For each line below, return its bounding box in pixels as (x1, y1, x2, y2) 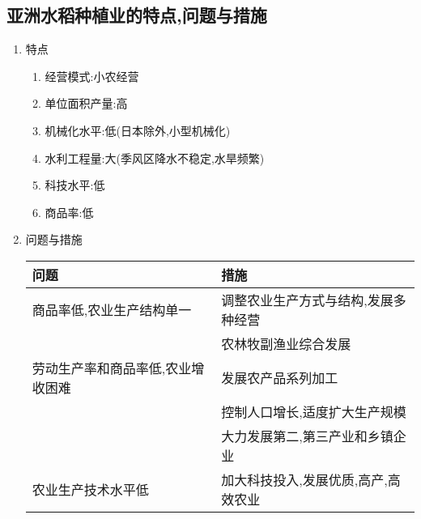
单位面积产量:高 (45, 95, 128, 112)
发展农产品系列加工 (221, 368, 338, 387)
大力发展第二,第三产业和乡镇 (221, 426, 393, 445)
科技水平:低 (45, 177, 105, 194)
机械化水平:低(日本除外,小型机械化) (45, 121, 231, 138)
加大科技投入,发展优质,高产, (221, 470, 388, 489)
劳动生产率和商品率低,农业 (32, 358, 192, 377)
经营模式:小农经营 (45, 67, 139, 84)
